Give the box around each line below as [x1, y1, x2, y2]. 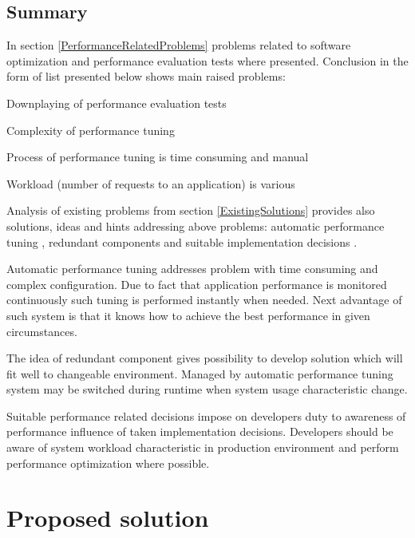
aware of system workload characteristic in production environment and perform [6, 439, 399, 456]
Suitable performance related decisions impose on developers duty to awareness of [6, 407, 406, 424]
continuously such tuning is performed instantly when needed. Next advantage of [6, 291, 402, 308]
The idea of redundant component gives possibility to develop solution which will [6, 350, 403, 366]
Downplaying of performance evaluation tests [6, 94, 227, 111]
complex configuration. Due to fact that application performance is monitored [6, 275, 387, 292]
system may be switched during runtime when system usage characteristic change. [6, 381, 408, 398]
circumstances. [6, 322, 77, 339]
